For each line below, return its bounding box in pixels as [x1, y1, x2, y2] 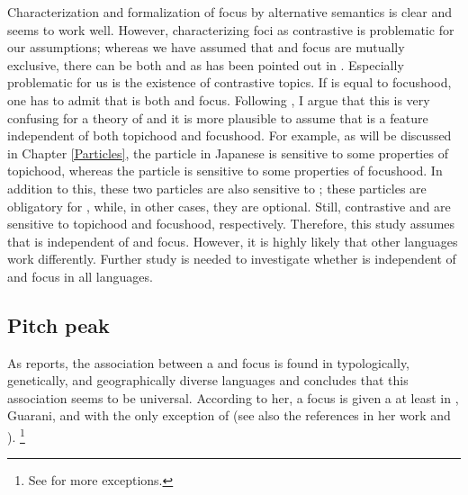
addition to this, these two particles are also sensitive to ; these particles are [7, 178, 427, 197]
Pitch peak [7, 310, 110, 338]
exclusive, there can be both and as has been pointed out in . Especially [7, 55, 404, 74]
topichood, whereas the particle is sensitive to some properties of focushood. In [7, 161, 443, 180]
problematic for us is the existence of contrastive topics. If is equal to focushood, [7, 73, 452, 92]
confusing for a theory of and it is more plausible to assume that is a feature [7, 108, 428, 127]
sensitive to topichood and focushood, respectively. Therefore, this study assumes [7, 214, 455, 233]
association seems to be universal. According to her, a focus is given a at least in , [7, 388, 459, 407]
